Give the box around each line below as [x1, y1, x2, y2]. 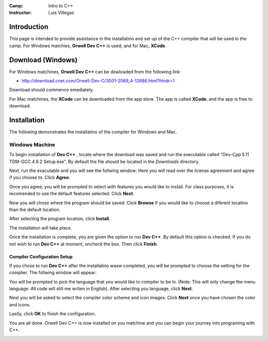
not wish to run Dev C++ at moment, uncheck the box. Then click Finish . [9, 241, 158, 247]
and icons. [9, 301, 31, 307]
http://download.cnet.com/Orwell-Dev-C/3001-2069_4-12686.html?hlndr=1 [21, 77, 175, 84]
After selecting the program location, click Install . [9, 216, 111, 222]
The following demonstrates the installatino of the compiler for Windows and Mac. [9, 129, 177, 135]
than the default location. [9, 206, 61, 213]
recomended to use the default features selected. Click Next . [9, 191, 134, 197]
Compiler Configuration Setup [9, 253, 73, 260]
